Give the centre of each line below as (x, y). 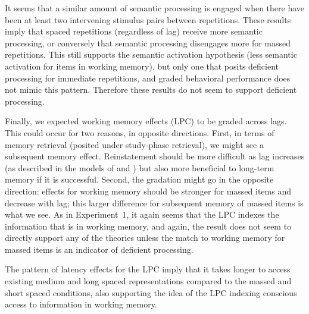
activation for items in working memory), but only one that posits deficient (142, 66)
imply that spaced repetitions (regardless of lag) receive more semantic (134, 31)
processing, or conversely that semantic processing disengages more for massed (148, 43)
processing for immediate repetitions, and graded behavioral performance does (148, 78)
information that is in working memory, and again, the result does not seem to (148, 226)
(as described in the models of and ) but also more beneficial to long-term (140, 167)
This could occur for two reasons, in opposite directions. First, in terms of (140, 132)
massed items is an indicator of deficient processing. (99, 249)
